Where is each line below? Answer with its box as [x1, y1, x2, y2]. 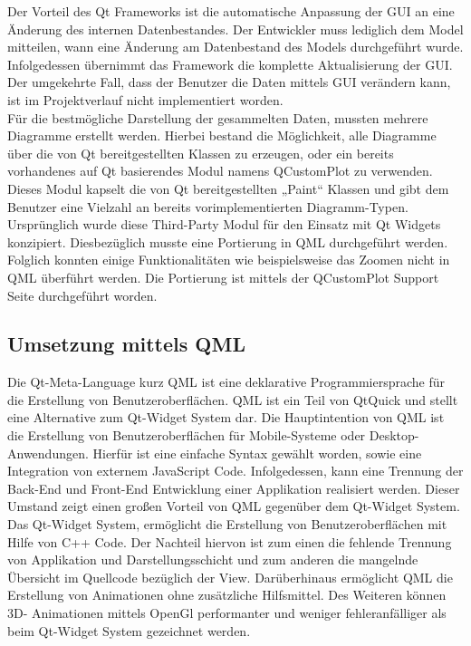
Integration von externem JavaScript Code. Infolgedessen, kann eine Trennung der [7, 461, 464, 480]
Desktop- [369, 426, 419, 445]
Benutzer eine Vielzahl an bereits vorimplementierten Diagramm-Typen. [7, 197, 409, 216]
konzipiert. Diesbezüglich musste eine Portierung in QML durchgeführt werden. [7, 232, 448, 251]
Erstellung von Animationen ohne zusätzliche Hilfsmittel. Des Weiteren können [7, 585, 447, 604]
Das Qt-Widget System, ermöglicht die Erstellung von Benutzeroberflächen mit [7, 515, 447, 534]
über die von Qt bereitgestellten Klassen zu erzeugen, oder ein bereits [7, 143, 394, 162]
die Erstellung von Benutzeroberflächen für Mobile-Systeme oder [7, 426, 366, 445]
